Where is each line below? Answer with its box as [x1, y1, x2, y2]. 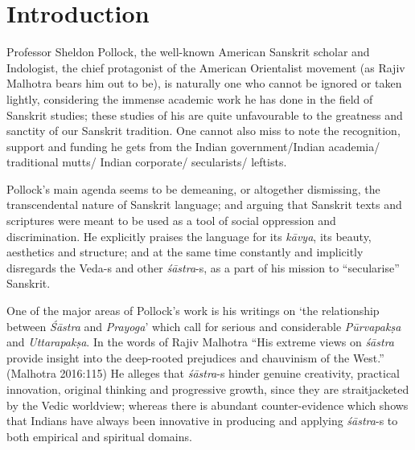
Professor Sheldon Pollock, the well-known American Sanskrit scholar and [6, 43, 370, 60]
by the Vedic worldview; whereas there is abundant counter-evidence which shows [6, 396, 409, 413]
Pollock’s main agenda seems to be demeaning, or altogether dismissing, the [6, 180, 380, 197]
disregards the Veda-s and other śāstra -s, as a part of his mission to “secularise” [6, 259, 400, 276]
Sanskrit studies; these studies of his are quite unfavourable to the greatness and [6, 106, 403, 123]
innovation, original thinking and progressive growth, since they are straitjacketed [6, 381, 409, 397]
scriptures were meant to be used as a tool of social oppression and [6, 212, 336, 229]
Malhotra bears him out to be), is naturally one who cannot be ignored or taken [6, 75, 402, 92]
